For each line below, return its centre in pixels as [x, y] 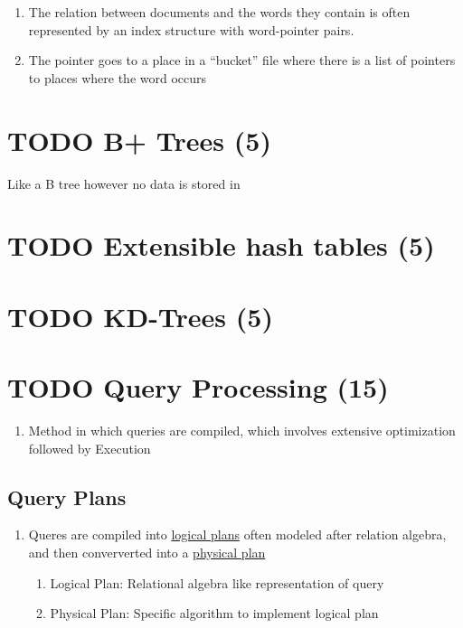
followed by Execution [90, 448]
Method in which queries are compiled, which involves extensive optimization [242, 430]
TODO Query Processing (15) [198, 387]
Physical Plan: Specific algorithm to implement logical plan [214, 613]
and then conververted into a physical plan [147, 552]
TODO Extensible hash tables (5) [221, 245]
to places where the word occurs [118, 77]
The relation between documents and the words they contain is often [219, 12]
